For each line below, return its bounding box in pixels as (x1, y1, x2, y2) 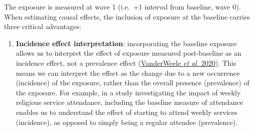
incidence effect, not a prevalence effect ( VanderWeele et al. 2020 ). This (16, 57, 236, 68)
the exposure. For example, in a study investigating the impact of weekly (16, 87, 241, 97)
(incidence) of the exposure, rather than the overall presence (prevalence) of (16, 77, 249, 88)
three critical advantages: (4, 21, 81, 32)
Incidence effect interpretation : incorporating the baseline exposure (16, 38, 237, 48)
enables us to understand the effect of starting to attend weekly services (16, 106, 237, 117)
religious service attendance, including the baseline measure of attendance (16, 97, 243, 107)
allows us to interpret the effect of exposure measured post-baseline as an (16, 48, 242, 58)
